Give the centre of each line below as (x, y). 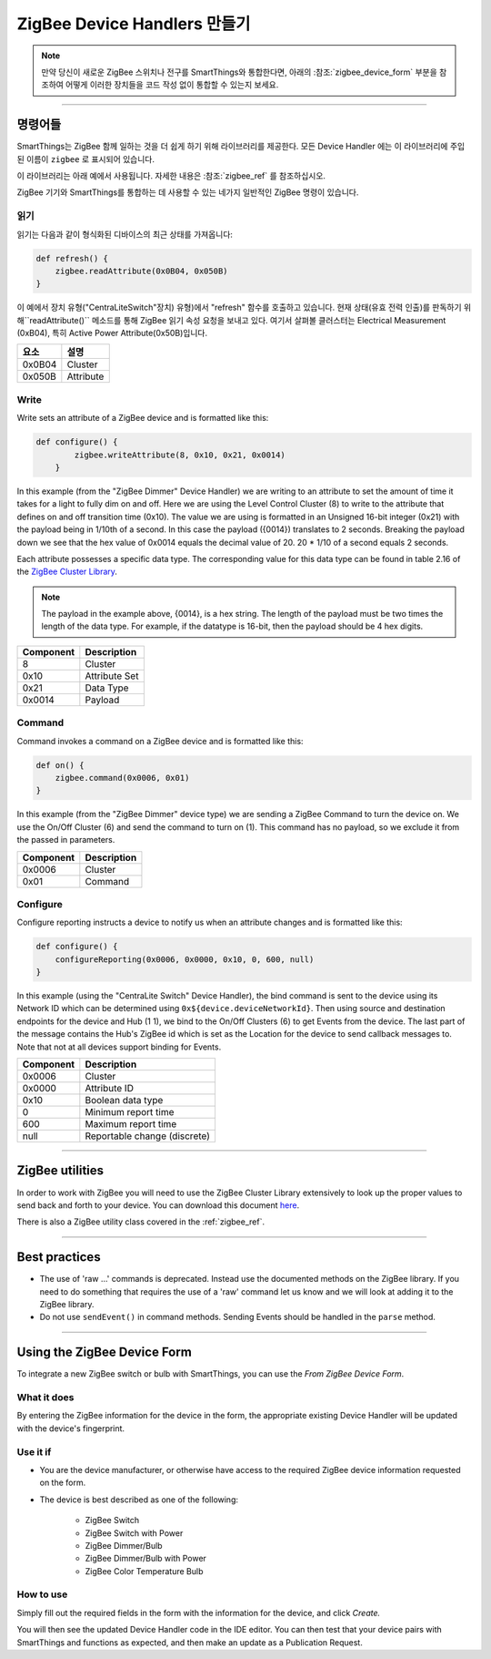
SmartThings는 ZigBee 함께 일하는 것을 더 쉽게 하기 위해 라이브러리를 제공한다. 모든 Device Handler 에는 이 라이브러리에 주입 (241, 147)
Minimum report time (130, 1112)
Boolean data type (124, 1100)
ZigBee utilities (60, 1171)
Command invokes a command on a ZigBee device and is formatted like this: (160, 741)
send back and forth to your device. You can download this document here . (158, 1205)
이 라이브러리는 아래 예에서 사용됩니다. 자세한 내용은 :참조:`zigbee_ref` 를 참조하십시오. (171, 176)
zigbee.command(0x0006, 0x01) (122, 778)
